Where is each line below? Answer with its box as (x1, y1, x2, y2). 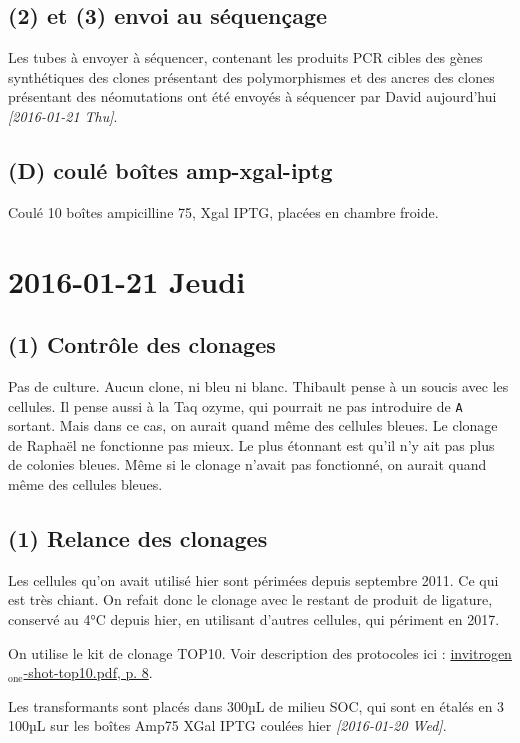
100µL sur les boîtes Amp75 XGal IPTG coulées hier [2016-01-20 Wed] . (8, 715, 447, 736)
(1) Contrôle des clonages (8, 329, 276, 360)
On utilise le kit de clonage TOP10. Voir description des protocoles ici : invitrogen (8, 642, 512, 663)
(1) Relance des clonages (8, 522, 268, 553)
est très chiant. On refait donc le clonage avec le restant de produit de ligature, (8, 589, 493, 610)
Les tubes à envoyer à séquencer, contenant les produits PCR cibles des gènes (8, 47, 483, 68)
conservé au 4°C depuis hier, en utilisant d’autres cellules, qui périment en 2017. (8, 608, 500, 629)
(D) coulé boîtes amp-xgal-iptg (8, 154, 333, 185)
